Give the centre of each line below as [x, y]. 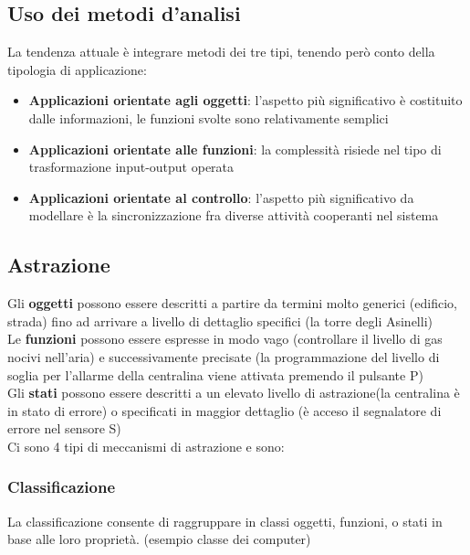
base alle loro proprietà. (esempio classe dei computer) [159, 539]
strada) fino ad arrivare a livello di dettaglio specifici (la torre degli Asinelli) [220, 320]
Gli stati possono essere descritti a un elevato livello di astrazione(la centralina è [234, 393]
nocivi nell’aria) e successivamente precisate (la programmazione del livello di [224, 356]
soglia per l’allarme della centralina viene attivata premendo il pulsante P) [215, 374]
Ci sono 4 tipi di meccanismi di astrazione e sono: [146, 446]
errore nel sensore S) [64, 428]
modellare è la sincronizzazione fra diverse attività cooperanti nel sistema [234, 215]
